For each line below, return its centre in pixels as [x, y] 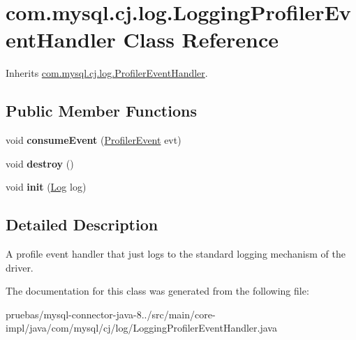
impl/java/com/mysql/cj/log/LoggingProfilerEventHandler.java [141, 328]
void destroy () [40, 163]
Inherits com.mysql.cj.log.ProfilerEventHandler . [107, 73]
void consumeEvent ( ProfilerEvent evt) [94, 140]
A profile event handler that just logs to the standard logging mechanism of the [176, 254]
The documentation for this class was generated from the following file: [157, 291]
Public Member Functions [101, 111]
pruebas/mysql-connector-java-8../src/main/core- [111, 314]
